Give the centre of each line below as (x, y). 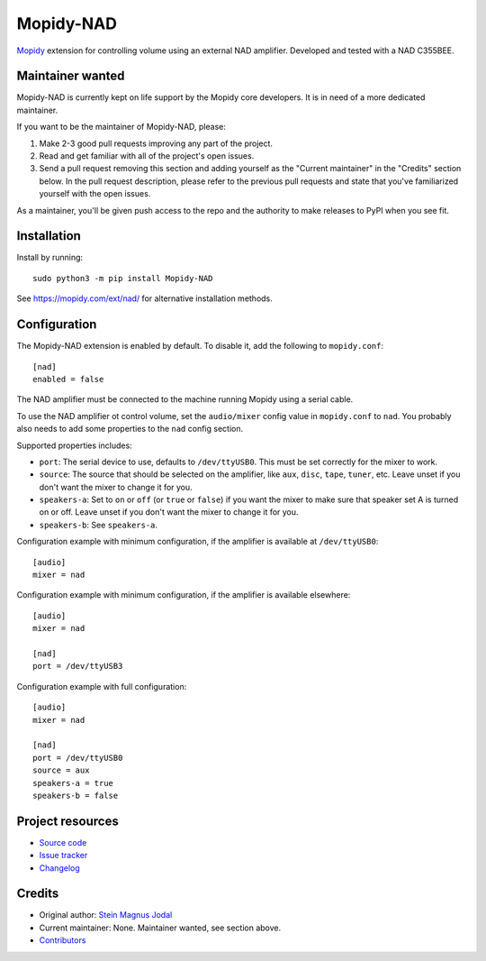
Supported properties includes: (74, 445)
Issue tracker (63, 856)
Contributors (63, 940)
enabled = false (68, 379)
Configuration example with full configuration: (102, 686)
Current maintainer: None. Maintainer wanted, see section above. (160, 928)
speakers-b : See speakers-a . (98, 525)
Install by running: (50, 258)
